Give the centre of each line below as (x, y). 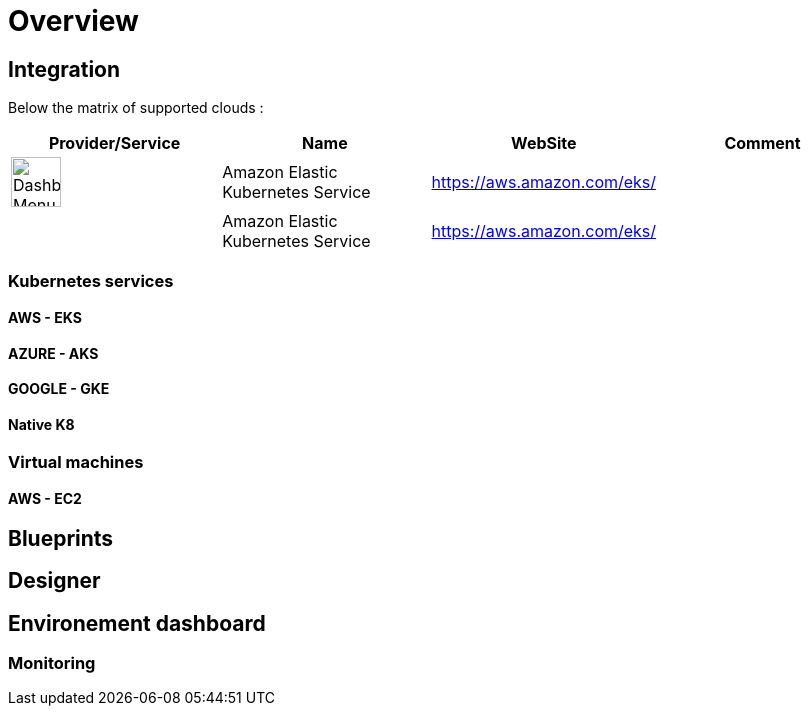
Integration (64, 69)
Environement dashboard (137, 623)
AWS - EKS (45, 318)
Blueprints (61, 538)
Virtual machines (76, 461)
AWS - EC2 (45, 499)
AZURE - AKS (53, 353)
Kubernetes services (91, 280)
